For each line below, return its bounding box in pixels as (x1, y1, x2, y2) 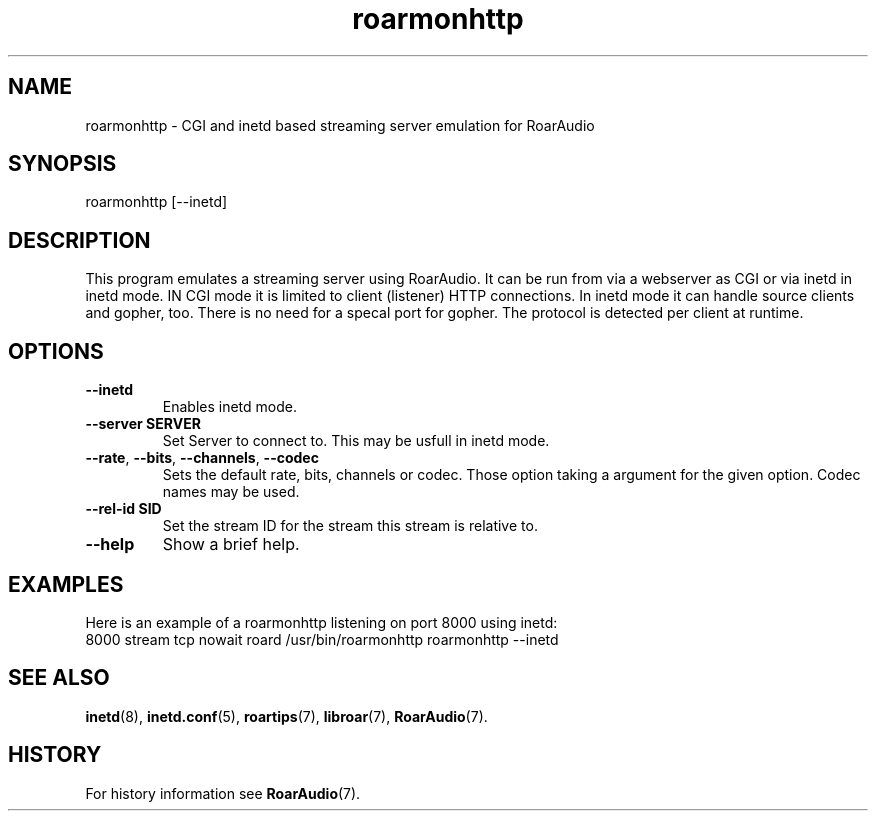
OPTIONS (8, 338, 104, 364)
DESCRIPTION (8, 227, 151, 253)
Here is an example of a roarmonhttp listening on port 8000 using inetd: (85, 613, 558, 631)
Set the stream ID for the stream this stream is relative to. (162, 517, 538, 535)
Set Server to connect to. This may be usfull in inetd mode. (162, 432, 550, 450)
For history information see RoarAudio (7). (85, 784, 361, 802)
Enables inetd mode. (162, 398, 297, 416)
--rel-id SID (85, 500, 162, 518)
